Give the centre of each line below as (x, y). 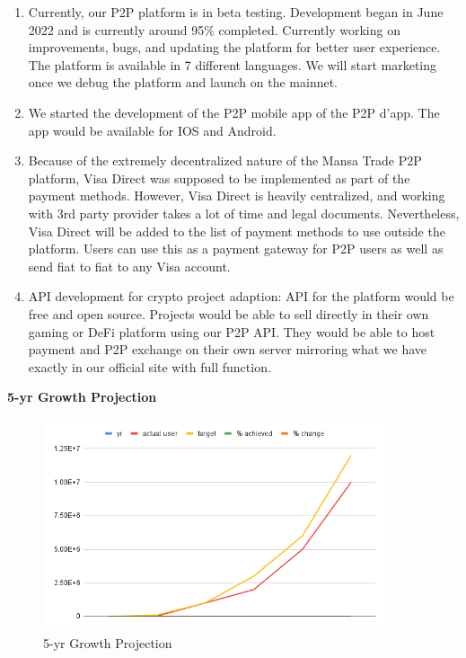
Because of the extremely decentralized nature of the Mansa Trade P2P (225, 160)
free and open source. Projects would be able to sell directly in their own (229, 313)
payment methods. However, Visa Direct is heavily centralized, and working (237, 196)
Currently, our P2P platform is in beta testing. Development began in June (236, 12)
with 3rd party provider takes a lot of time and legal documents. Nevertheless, (244, 213)
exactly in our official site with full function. (149, 366)
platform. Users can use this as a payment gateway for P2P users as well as (236, 249)
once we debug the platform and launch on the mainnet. (183, 82)
